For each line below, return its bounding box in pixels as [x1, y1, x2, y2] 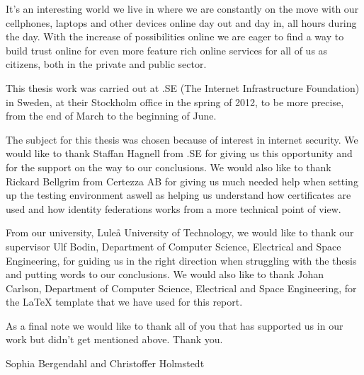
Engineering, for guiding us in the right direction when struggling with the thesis [6, 253, 357, 267]
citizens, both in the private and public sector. [6, 57, 207, 71]
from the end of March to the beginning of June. [6, 108, 217, 123]
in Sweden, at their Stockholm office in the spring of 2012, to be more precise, [6, 94, 344, 109]
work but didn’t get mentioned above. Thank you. [6, 332, 223, 347]
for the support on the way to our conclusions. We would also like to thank [6, 159, 331, 174]
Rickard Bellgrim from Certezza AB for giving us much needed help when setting [6, 173, 358, 188]
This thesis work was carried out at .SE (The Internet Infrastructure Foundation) [6, 80, 360, 95]
